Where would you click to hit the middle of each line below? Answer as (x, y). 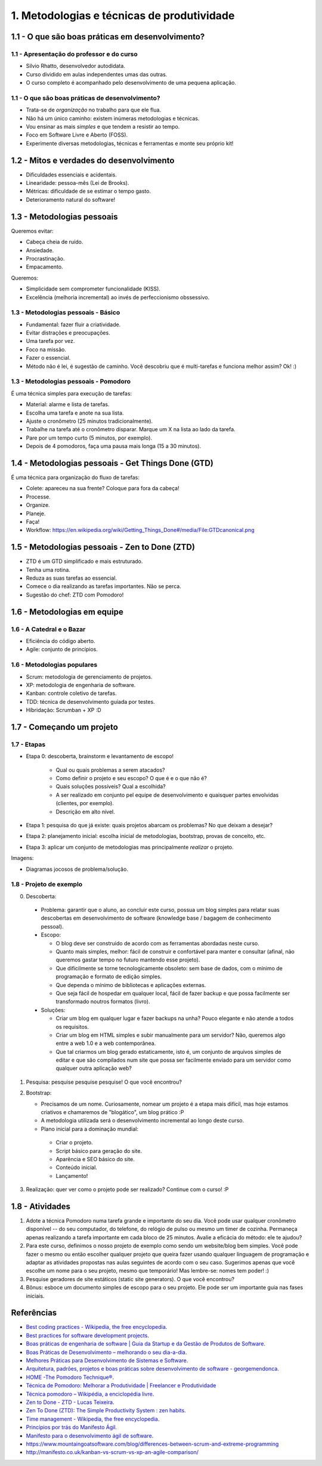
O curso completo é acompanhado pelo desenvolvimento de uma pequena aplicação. (131, 83)
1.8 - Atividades (41, 1206)
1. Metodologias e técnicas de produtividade (123, 16)
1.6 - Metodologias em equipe (67, 612)
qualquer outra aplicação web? (94, 1068)
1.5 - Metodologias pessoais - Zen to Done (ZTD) (103, 547)
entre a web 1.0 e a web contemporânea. (106, 1043)
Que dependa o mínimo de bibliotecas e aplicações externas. (131, 985)
